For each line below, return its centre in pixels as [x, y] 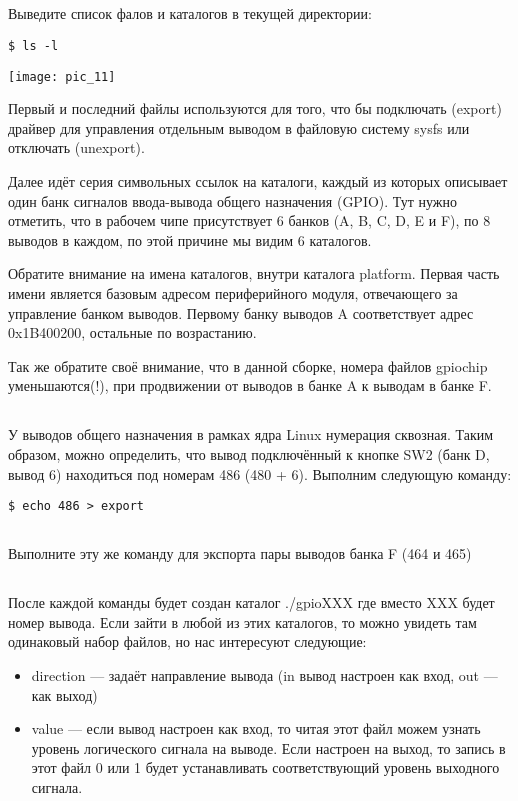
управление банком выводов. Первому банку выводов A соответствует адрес [241, 312]
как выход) [64, 694]
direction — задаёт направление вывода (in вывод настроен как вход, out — [264, 675]
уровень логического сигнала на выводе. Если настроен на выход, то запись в [268, 747]
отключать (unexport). [76, 147]
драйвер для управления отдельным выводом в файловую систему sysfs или [239, 127]
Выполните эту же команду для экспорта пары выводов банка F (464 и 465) [240, 553]
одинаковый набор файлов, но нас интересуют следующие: [187, 641]
